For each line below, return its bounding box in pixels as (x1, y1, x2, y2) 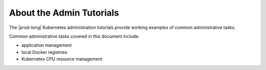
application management (21, 42, 72, 48)
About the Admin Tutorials (9, 7, 119, 18)
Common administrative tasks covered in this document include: (9, 33, 140, 39)
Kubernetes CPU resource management (21, 56, 103, 62)
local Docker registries (21, 49, 67, 55)
